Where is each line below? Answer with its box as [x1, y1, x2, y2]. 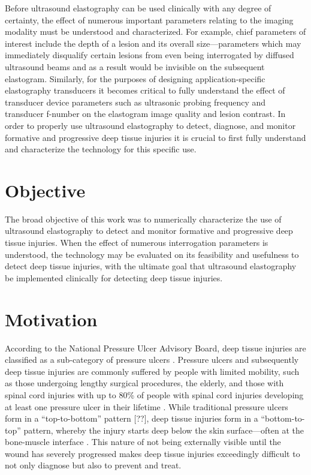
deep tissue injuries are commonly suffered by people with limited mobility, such [5, 365, 300, 377]
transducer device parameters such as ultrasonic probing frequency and [5, 95, 266, 108]
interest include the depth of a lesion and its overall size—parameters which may [5, 37, 301, 49]
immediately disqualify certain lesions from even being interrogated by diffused [5, 49, 294, 61]
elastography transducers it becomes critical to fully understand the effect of [5, 84, 285, 97]
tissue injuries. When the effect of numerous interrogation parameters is [5, 236, 268, 249]
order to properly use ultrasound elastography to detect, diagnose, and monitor [5, 119, 296, 131]
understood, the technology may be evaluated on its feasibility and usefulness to [5, 248, 299, 260]
